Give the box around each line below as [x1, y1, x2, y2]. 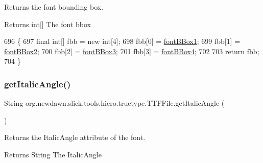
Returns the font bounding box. [4, 2, 104, 12]
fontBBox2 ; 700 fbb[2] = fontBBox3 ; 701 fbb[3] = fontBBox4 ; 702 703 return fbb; [4, 45, 259, 56]
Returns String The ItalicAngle [4, 149, 102, 159]
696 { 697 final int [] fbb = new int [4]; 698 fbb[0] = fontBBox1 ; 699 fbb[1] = [4, 36, 241, 46]
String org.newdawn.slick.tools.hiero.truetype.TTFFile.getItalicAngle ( [4, 98, 225, 108]
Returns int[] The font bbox [4, 18, 91, 29]
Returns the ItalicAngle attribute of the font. [4, 132, 146, 143]
